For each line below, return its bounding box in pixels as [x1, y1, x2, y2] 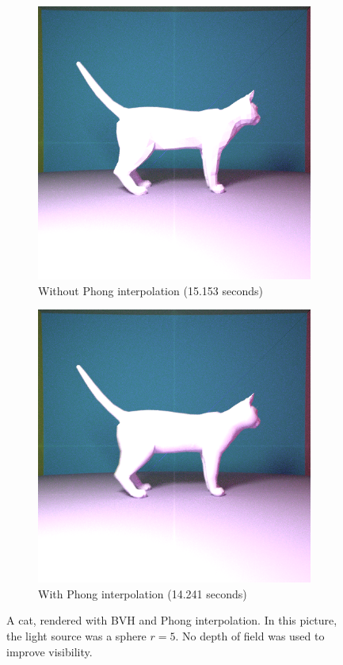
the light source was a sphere [6, 627, 147, 644]
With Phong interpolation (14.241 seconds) [38, 585, 247, 602]
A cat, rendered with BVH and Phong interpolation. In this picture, [6, 612, 337, 628]
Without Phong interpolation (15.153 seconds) [38, 282, 263, 298]
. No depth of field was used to [175, 627, 325, 644]
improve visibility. [6, 643, 93, 659]
